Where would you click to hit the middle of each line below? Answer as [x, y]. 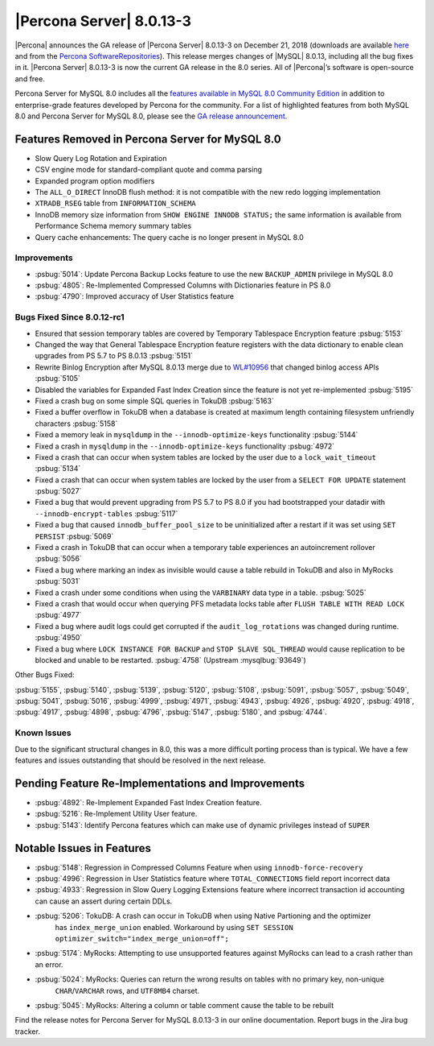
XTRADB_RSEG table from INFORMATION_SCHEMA [115, 203]
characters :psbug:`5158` [76, 424]
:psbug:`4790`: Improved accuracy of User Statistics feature [135, 296]
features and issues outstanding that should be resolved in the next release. [141, 760]
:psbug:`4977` [58, 615]
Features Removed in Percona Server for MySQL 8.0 [148, 139]
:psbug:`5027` [58, 491]
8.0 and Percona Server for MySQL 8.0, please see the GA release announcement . [151, 116]
